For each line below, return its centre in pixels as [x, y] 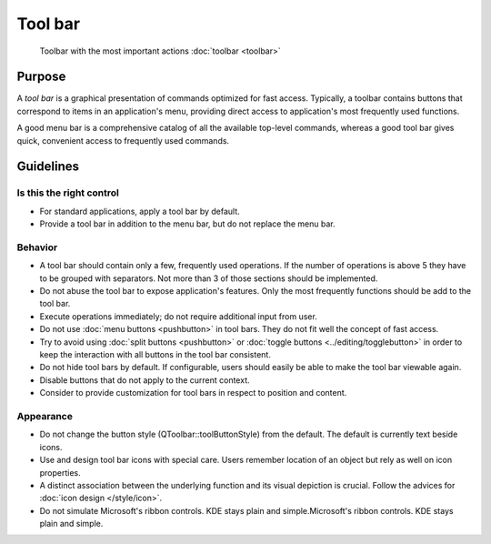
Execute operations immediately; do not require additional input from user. [178, 316]
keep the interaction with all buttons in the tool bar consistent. [155, 355]
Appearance [45, 416]
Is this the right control [68, 193]
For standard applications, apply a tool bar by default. [140, 211]
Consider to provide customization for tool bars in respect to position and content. [193, 393]
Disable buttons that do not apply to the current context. [145, 380]
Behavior [37, 247]
